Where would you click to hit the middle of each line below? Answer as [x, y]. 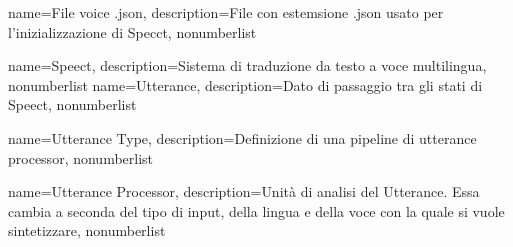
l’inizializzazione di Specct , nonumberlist [132, 31]
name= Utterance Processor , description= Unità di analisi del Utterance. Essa [244, 191]
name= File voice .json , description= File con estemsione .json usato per [226, 12]
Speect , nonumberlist [72, 104]
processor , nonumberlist [81, 157]
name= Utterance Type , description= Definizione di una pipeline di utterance [242, 137]
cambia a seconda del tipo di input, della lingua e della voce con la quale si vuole [256, 210]
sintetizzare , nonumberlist [87, 230]
